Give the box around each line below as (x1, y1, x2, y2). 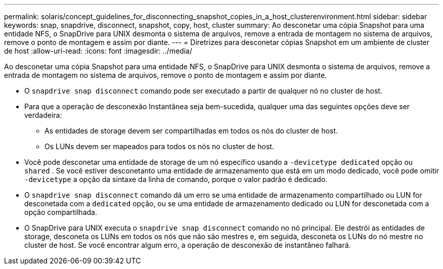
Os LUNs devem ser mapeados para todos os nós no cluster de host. (45, 142, 274, 151)
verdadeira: (24, 111, 62, 119)
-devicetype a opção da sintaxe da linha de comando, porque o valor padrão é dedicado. (24, 175, 328, 184)
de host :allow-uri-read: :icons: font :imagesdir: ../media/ (4, 47, 192, 55)
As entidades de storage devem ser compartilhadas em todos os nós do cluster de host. (45, 126, 338, 135)
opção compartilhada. (24, 208, 97, 216)
